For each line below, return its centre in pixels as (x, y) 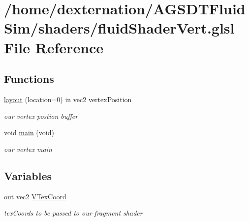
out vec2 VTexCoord (35, 196)
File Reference (54, 47)
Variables (28, 175)
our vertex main (28, 149)
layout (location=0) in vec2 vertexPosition (68, 99)
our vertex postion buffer (41, 116)
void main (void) (29, 132)
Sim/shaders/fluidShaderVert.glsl (119, 28)
